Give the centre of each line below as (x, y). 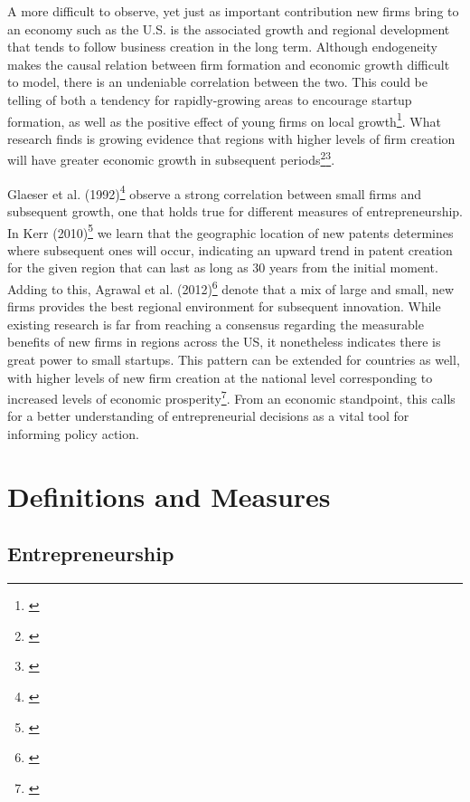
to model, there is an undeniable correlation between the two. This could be (217, 82)
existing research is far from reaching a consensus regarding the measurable (216, 324)
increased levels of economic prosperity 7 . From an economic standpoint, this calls (231, 397)
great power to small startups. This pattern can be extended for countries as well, (234, 359)
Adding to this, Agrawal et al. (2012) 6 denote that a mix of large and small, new (231, 287)
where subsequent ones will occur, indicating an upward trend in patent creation (230, 249)
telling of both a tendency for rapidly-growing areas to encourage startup (210, 99)
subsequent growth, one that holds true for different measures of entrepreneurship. (235, 210)
